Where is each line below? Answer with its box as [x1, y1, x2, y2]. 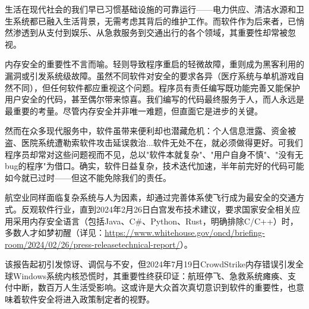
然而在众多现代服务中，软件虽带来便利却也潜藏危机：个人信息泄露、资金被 [5, 124, 296, 137]
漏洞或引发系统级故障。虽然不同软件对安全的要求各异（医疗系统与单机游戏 [5, 69, 296, 82]
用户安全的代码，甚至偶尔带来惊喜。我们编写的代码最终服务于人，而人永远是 [5, 93, 304, 105]
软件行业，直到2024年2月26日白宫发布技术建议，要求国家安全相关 [37, 202, 292, 215]
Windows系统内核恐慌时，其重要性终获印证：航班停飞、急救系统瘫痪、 [12, 269, 288, 282]
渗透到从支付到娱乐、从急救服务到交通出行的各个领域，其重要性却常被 [12, 26, 288, 39]
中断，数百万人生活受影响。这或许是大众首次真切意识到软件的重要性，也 [12, 281, 296, 294]
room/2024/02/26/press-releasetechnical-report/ [5, 238, 180, 250]
